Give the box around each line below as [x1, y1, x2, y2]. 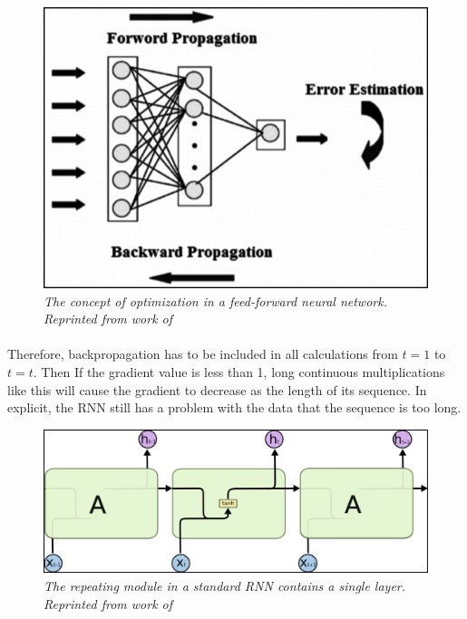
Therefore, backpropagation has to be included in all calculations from [7, 344, 398, 363]
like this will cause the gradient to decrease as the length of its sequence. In [7, 380, 427, 399]
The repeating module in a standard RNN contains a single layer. [44, 575, 406, 595]
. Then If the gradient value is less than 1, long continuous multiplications [33, 362, 445, 381]
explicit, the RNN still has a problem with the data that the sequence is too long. [7, 398, 462, 417]
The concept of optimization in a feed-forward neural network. [44, 291, 387, 310]
